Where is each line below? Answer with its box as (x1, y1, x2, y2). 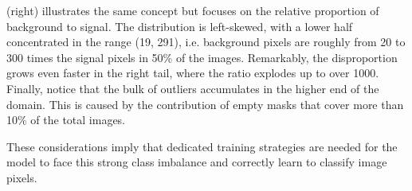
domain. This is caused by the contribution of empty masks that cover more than (6, 95, 404, 112)
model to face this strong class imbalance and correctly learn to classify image (6, 154, 387, 170)
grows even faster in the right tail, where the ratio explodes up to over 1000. (6, 64, 379, 81)
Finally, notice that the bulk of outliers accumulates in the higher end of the (6, 80, 379, 96)
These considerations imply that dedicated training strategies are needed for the (6, 138, 398, 154)
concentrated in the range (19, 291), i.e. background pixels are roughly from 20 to (6, 33, 406, 50)
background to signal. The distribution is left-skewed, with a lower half (6, 18, 353, 34)
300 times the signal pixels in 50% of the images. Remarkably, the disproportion (6, 49, 398, 65)
